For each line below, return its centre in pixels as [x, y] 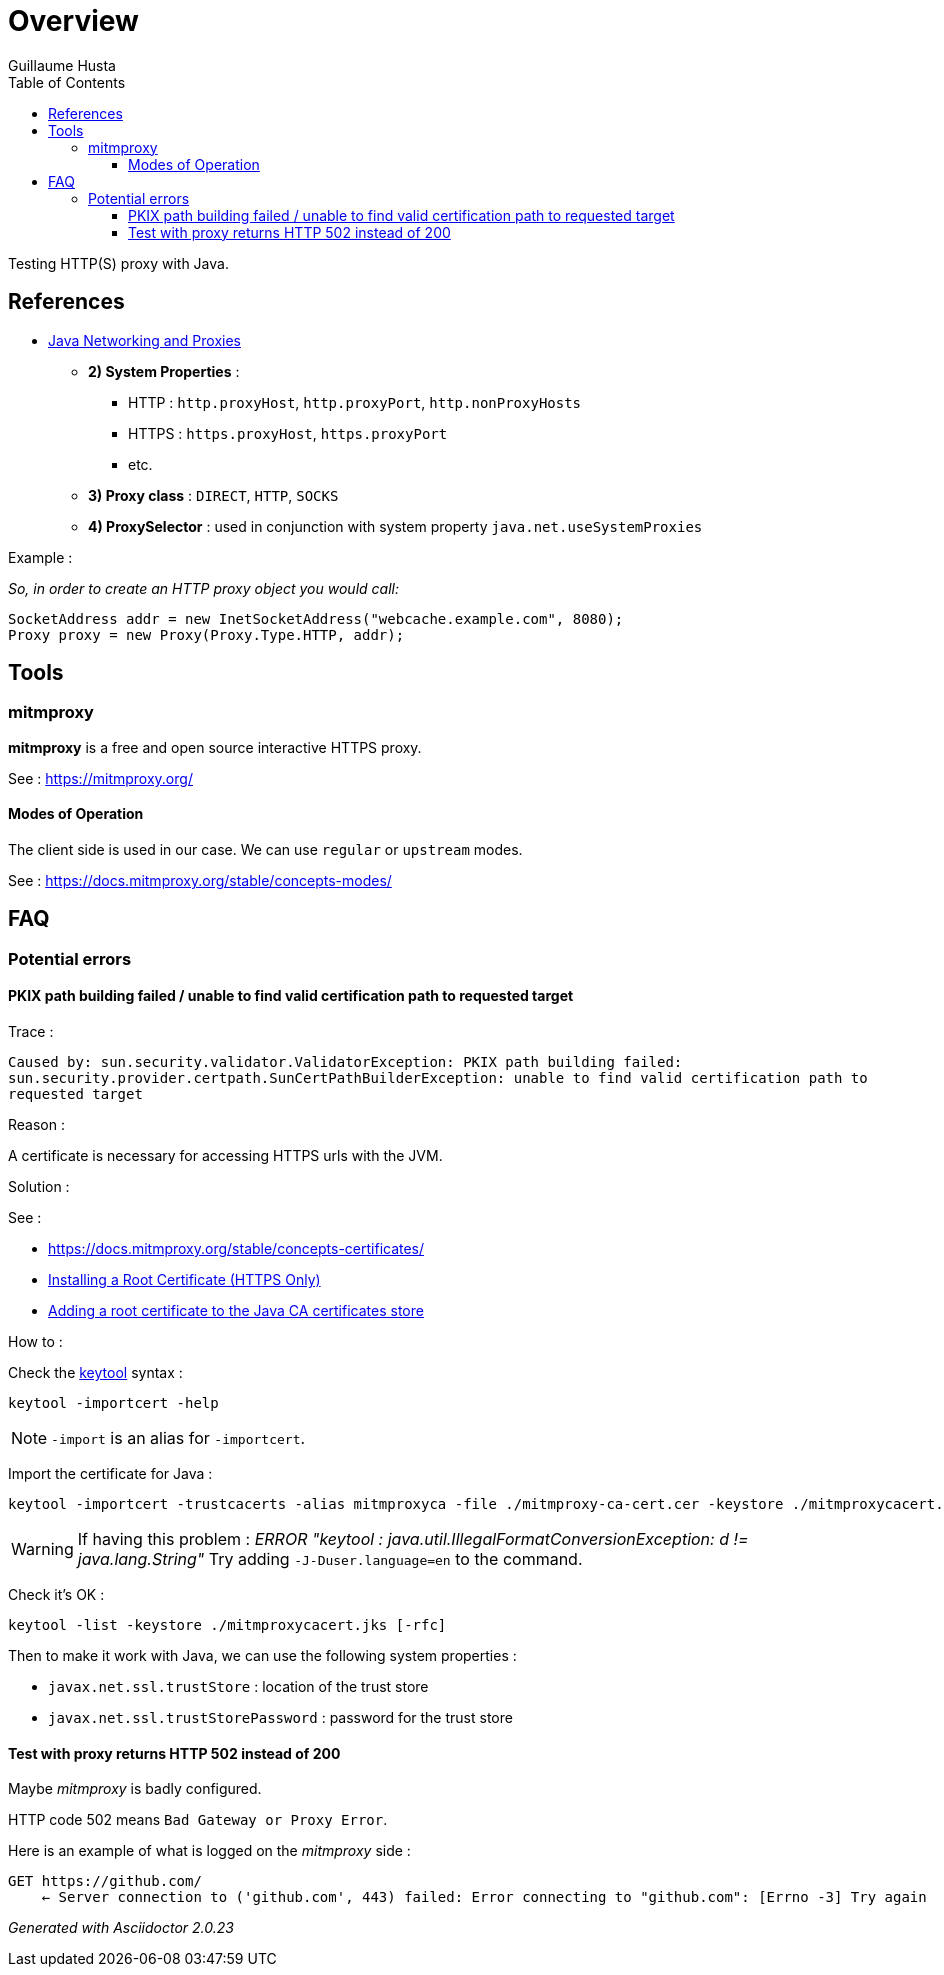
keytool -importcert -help [113, 1403]
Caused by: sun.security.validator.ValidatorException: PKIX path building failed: [345, 1062]
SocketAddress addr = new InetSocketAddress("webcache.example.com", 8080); [316, 618]
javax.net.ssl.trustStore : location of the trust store [238, 1687]
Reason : [36, 1125]
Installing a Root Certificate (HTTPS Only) [184, 1280]
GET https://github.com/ [105, 1881]
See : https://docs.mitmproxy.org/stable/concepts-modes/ [200, 881]
